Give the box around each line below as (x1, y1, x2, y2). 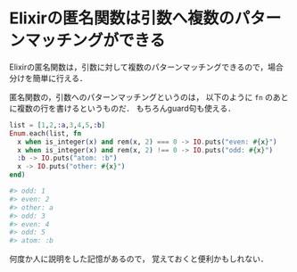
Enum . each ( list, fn (9, 128, 82, 138)
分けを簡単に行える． (9, 72, 87, 83)
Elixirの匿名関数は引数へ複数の (9, 8, 235, 29)
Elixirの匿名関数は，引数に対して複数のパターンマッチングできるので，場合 (9, 62, 284, 72)
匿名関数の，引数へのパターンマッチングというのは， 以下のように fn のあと (9, 91, 289, 103)
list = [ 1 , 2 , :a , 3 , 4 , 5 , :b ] (9, 120, 106, 129)
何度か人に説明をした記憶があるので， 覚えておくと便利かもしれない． (9, 253, 269, 264)
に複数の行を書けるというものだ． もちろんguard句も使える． (9, 103, 236, 113)
